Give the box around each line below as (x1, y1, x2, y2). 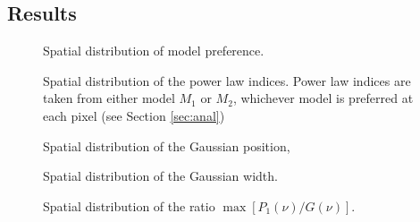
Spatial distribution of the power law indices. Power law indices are (43, 71, 411, 90)
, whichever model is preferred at (232, 89, 414, 107)
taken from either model (43, 89, 175, 107)
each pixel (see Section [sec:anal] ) (43, 106, 225, 124)
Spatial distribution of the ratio (43, 196, 215, 215)
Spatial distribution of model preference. (43, 41, 265, 60)
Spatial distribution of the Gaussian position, (43, 136, 290, 155)
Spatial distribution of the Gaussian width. (43, 166, 278, 185)
